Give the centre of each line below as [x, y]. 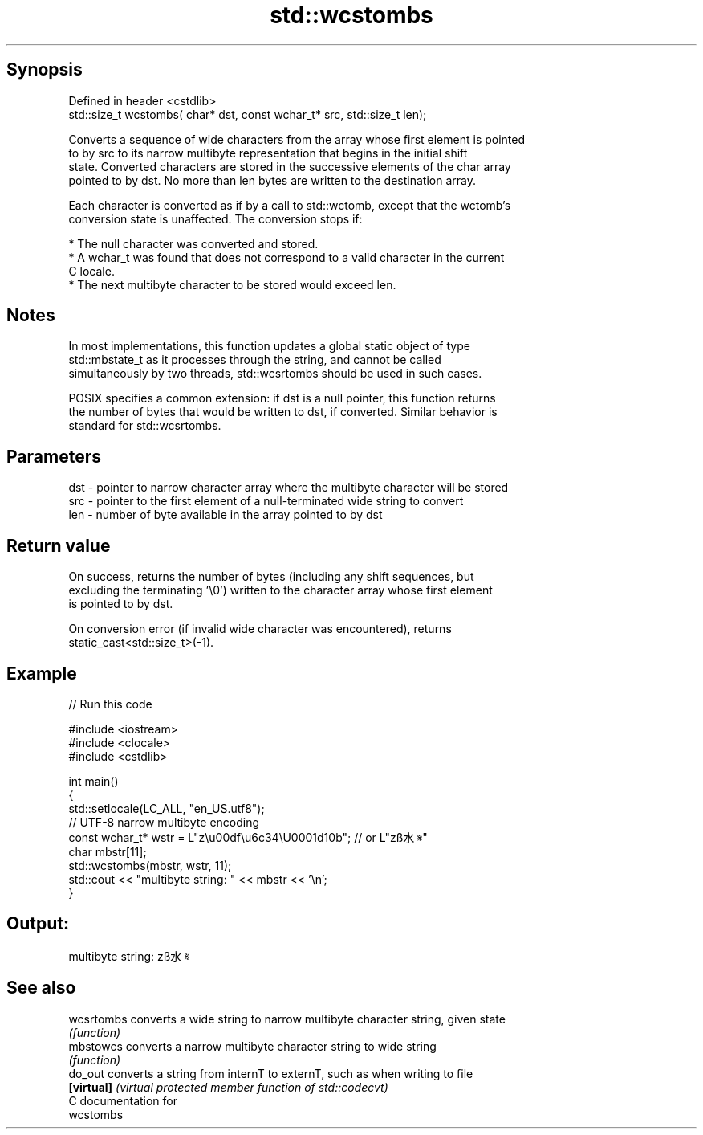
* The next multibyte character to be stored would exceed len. [232, 284]
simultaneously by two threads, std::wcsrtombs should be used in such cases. [275, 374]
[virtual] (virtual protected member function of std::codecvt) [228, 1087]
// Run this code [110, 704]
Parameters [54, 456]
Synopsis [45, 70]
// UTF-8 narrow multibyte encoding [164, 822]
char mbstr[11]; [108, 851]
